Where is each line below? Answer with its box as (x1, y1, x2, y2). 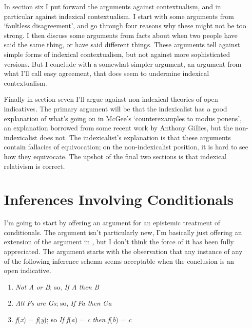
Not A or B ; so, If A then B (15, 281, 99, 292)
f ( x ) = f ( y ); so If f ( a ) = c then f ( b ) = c (15, 314, 132, 324)
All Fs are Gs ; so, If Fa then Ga (15, 298, 112, 308)
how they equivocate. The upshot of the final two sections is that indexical (4, 151, 227, 161)
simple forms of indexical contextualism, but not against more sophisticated (4, 49, 230, 59)
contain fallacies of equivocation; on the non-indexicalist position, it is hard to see (4, 142, 248, 152)
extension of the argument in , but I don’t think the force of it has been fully (4, 237, 234, 247)
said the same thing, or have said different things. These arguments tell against (4, 39, 240, 50)
